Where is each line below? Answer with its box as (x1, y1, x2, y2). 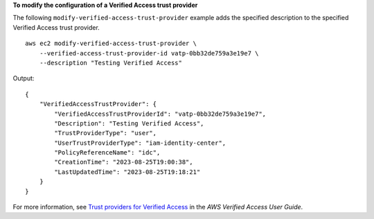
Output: (12, 74, 35, 82)
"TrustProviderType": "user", (54, 129, 157, 137)
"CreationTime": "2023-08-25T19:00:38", (54, 158, 193, 166)
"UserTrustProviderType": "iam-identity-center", (54, 139, 226, 147)
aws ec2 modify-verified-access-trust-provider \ (25, 40, 197, 48)
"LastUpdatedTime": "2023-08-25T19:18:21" (54, 168, 201, 176)
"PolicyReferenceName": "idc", (54, 149, 161, 157)
